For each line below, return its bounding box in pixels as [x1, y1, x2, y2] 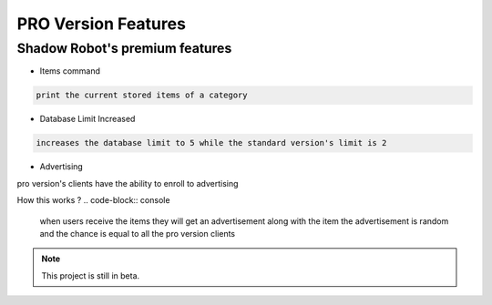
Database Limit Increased [39, 114, 136, 125]
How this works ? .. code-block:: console [16, 195, 170, 206]
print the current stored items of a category [36, 90, 248, 100]
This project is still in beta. [41, 269, 140, 281]
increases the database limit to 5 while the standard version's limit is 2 [36, 137, 387, 148]
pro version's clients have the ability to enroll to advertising [16, 178, 239, 188]
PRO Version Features [16, 14, 187, 34]
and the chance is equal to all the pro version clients [39, 228, 236, 239]
